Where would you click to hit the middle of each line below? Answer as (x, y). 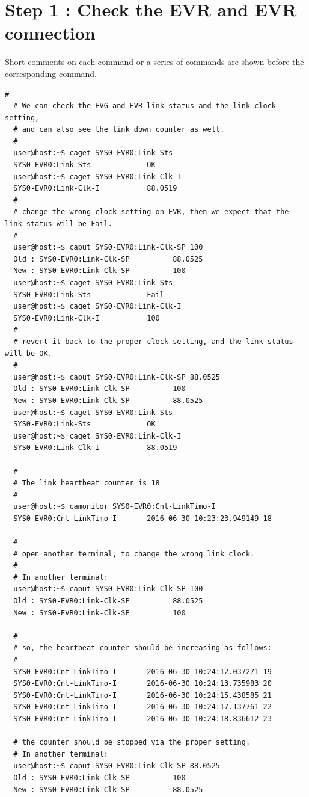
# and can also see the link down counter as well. (119, 130)
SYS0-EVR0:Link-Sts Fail (89, 294)
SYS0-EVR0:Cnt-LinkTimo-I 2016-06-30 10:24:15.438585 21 (142, 695)
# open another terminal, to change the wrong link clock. (134, 554)
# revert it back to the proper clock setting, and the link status (153, 341)
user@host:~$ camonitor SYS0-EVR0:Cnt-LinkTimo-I (115, 507)
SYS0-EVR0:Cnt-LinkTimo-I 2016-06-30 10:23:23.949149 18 (142, 518)
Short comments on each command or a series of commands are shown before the (154, 62)
